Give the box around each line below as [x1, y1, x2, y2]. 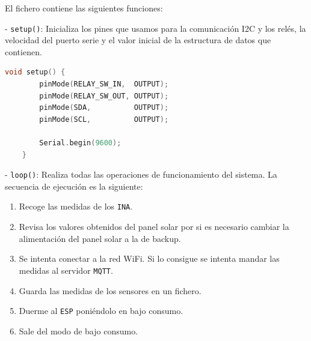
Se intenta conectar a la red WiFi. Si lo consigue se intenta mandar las [19, 252, 280, 265]
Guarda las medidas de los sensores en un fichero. [19, 284, 202, 297]
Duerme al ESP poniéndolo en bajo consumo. [19, 304, 183, 317]
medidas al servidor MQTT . [19, 264, 113, 276]
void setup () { [5, 68, 66, 77]
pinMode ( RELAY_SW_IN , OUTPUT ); [39, 80, 169, 89]
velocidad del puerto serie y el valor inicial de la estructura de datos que [5, 34, 271, 46]
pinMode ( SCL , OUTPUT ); [39, 115, 169, 124]
